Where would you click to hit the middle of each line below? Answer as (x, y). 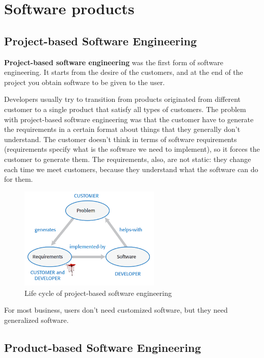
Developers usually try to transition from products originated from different (123, 99)
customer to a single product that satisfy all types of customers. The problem (125, 109)
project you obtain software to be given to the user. (85, 82)
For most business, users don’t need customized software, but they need (116, 310)
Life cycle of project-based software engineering (98, 293)
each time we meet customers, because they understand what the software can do (131, 169)
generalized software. (36, 320)
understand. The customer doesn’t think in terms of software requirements (121, 139)
